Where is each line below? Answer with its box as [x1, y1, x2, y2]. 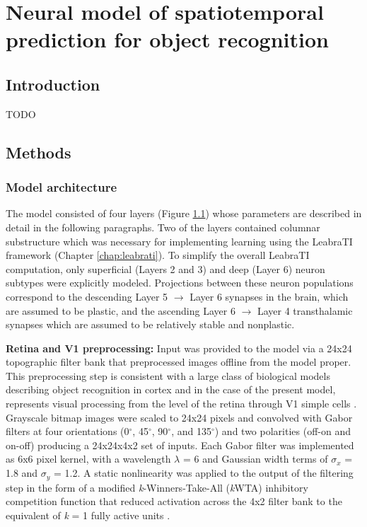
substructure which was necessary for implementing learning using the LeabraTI [6, 233, 353, 248]
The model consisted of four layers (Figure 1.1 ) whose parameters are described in [6, 206, 362, 221]
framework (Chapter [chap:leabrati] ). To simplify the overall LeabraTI [6, 248, 310, 262]
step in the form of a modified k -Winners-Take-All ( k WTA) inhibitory [6, 480, 308, 494]
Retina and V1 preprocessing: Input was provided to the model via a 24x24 [6, 340, 352, 355]
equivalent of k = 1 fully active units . [6, 507, 170, 522]
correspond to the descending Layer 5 [6, 289, 168, 303]
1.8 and [6, 465, 38, 480]
